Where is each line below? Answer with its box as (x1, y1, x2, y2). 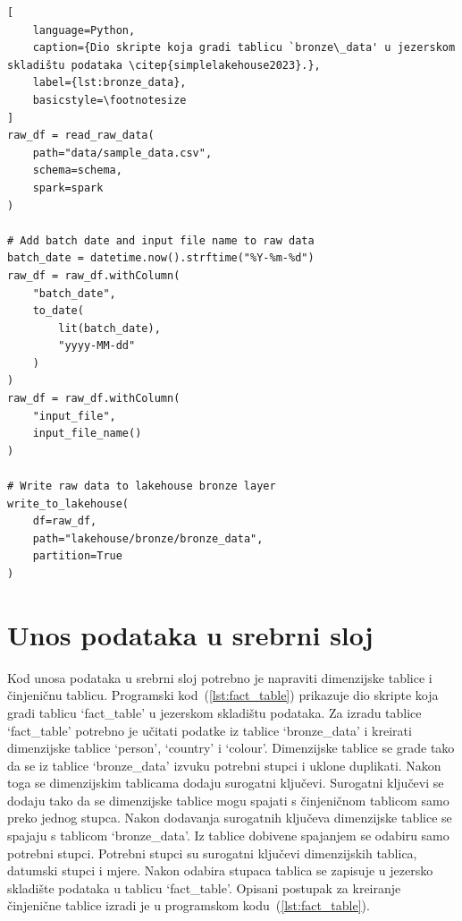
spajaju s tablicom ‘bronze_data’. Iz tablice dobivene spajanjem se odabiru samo (7, 826, 449, 845)
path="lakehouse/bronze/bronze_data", (32, 532, 264, 545)
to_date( (32, 304, 84, 318)
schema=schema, (32, 164, 122, 177)
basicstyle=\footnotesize (32, 93, 187, 107)
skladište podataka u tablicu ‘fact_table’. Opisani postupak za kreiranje (7, 878, 401, 897)
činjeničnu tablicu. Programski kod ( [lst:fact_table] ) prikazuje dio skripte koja (7, 686, 439, 704)
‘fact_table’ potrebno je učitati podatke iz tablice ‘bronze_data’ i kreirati (7, 721, 412, 739)
